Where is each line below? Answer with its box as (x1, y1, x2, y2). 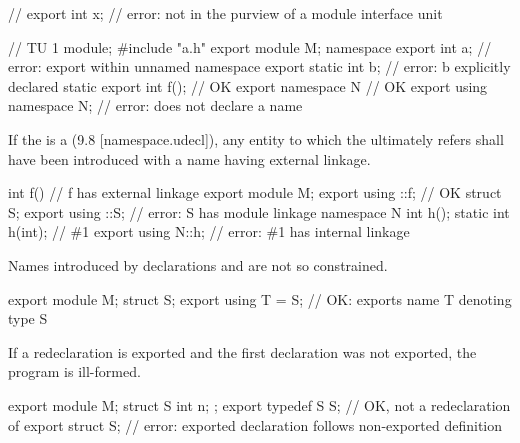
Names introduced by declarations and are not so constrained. (8, 254, 388, 275)
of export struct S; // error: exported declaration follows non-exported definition (8, 414, 503, 435)
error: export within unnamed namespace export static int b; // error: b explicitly (8, 56, 511, 77)
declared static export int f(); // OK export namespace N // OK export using (8, 75, 488, 96)
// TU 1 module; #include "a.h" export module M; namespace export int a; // (8, 36, 492, 57)
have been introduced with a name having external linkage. (8, 148, 371, 169)
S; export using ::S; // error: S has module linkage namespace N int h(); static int (8, 201, 510, 222)
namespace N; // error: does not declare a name (8, 95, 303, 116)
